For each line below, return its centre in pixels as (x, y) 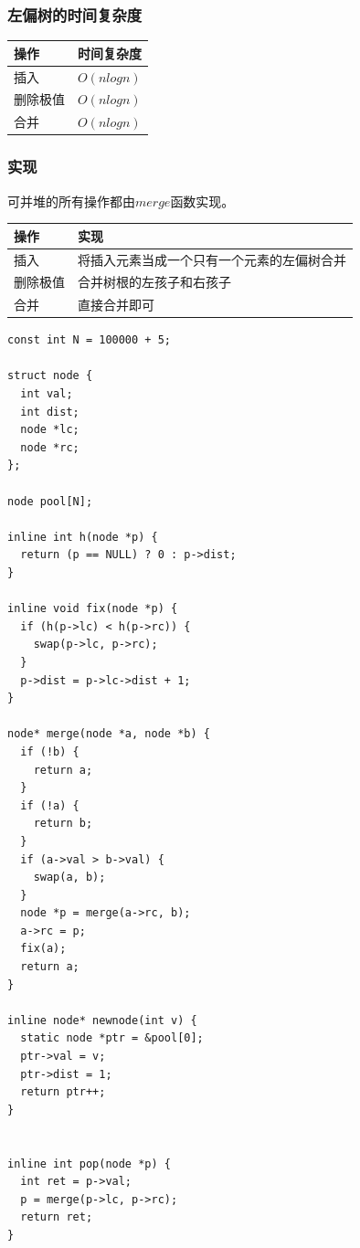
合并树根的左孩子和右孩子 (154, 282)
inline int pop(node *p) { (89, 1163)
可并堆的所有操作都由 (71, 201)
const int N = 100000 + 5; (89, 340)
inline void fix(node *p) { (93, 609)
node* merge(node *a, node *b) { (109, 734)
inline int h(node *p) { (83, 537)
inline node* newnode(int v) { (102, 1020)
